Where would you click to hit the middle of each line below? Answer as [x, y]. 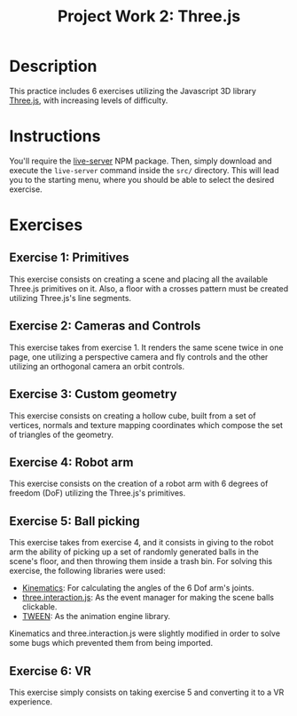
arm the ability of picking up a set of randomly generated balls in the [134, 552]
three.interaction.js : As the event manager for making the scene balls [148, 598]
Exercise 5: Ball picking [74, 521]
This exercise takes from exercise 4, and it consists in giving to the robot [141, 543]
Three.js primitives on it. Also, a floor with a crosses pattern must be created [149, 288]
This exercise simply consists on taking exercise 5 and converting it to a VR [147, 692]
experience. [31, 701]
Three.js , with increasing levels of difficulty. [89, 100]
